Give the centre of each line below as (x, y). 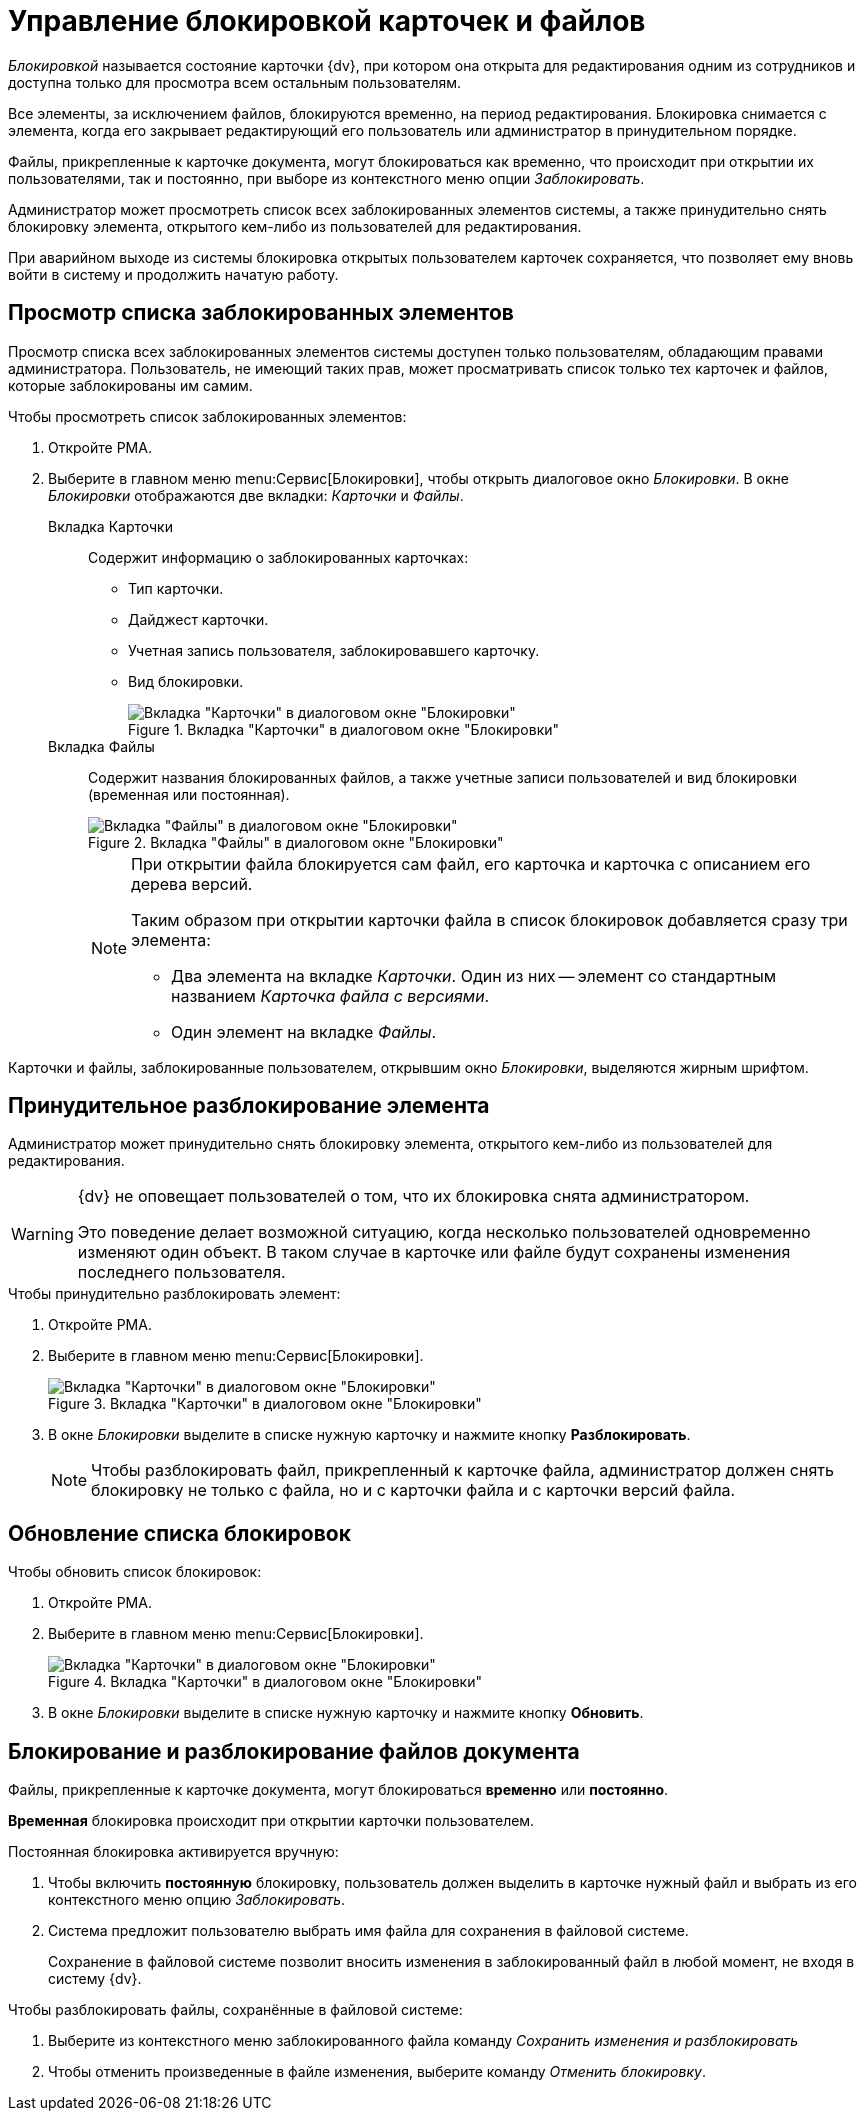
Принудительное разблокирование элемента (249, 1106)
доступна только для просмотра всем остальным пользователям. (235, 82)
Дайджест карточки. (198, 619)
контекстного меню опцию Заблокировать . (197, 1900)
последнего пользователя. (181, 1272)
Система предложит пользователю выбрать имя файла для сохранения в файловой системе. (368, 1931)
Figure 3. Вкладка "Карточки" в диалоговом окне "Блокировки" (265, 1404)
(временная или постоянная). (189, 794)
